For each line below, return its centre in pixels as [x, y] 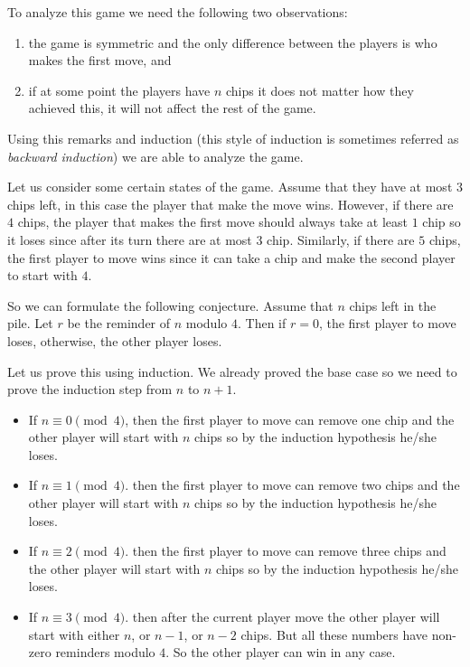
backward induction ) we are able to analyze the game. [155, 156]
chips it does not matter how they [320, 90]
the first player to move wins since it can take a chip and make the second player [231, 257]
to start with [42, 275]
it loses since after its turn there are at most [130, 239]
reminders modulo [105, 652]
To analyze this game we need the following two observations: [178, 12]
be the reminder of [119, 323]
